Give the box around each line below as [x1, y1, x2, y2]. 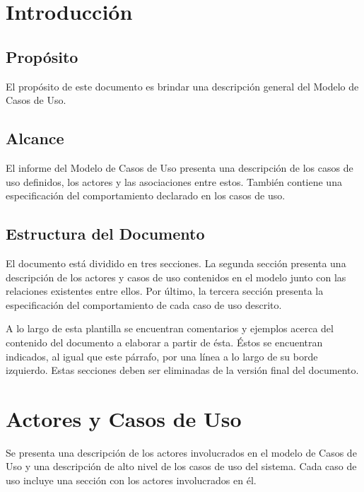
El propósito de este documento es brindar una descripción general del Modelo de [6, 78, 359, 93]
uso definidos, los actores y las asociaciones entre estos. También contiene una [6, 174, 342, 189]
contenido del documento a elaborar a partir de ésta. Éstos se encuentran [6, 334, 323, 349]
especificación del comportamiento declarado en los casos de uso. [6, 188, 286, 203]
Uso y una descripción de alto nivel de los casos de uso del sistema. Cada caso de [6, 459, 357, 474]
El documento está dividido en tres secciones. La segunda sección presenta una [6, 255, 346, 270]
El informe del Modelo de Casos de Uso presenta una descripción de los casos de [6, 160, 353, 175]
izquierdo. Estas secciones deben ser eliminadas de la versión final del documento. [6, 363, 359, 377]
